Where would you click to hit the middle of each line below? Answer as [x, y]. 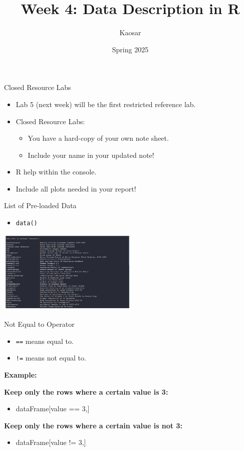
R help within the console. [56, 172]
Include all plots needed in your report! [76, 188]
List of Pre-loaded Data [40, 205]
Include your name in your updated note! [91, 155]
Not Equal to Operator [39, 324]
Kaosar [130, 32]
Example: [21, 375]
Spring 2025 [130, 49]
